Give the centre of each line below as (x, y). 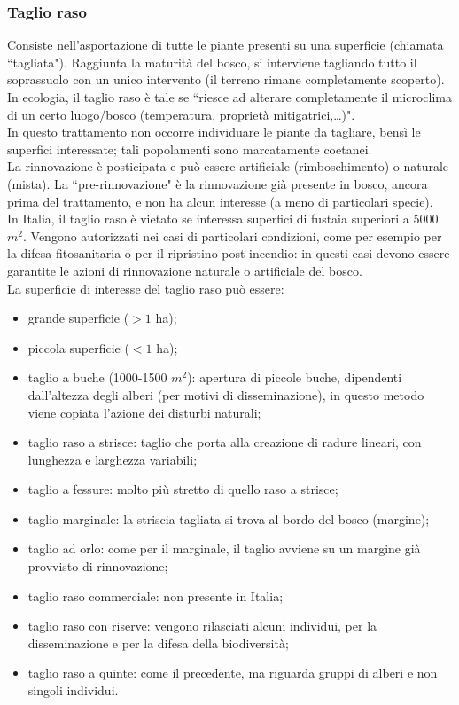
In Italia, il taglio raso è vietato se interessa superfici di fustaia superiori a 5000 (223, 219)
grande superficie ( (78, 318)
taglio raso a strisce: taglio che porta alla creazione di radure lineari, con (225, 442)
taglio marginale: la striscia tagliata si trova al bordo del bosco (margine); (229, 518)
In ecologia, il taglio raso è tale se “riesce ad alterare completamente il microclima (229, 97)
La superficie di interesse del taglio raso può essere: (146, 288)
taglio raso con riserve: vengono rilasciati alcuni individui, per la (202, 626)
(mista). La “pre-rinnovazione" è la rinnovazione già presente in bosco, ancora (218, 183)
